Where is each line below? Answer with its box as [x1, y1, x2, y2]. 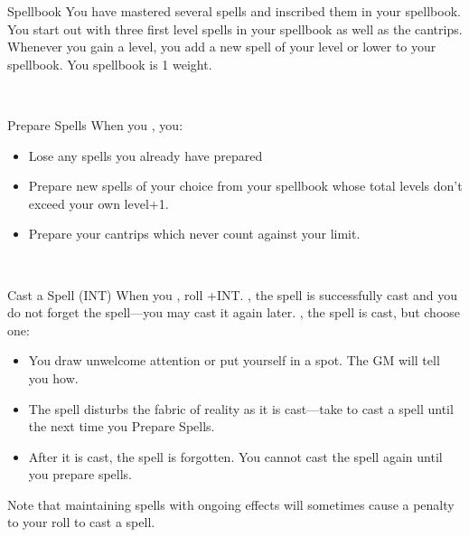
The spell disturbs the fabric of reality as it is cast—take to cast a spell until [28, 399, 454, 418]
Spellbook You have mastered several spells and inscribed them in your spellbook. [7, 2, 461, 20]
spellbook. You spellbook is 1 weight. [7, 54, 212, 73]
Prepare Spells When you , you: [7, 115, 183, 134]
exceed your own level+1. [28, 193, 169, 212]
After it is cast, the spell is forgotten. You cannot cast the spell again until [28, 447, 443, 466]
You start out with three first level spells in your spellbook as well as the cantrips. [7, 19, 463, 38]
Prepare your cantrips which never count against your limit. [28, 224, 361, 243]
